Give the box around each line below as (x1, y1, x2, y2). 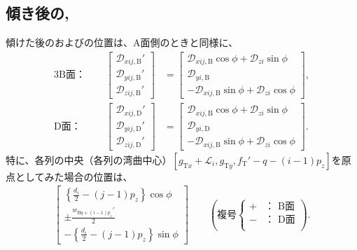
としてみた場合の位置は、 (15, 169, 133, 183)
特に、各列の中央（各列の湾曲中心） (6, 152, 172, 167)
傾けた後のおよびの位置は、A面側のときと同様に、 (6, 35, 239, 50)
